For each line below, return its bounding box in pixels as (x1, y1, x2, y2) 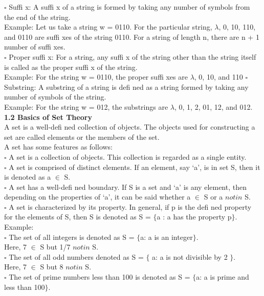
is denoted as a (4, 171, 51, 182)
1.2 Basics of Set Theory (4, 111, 92, 122)
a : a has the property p (157, 211, 232, 222)
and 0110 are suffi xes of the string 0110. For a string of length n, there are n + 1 (4, 31, 259, 42)
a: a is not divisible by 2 (152, 251, 228, 262)
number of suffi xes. (4, 41, 65, 52)
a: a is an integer (140, 231, 193, 242)
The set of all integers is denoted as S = (9, 231, 135, 242)
